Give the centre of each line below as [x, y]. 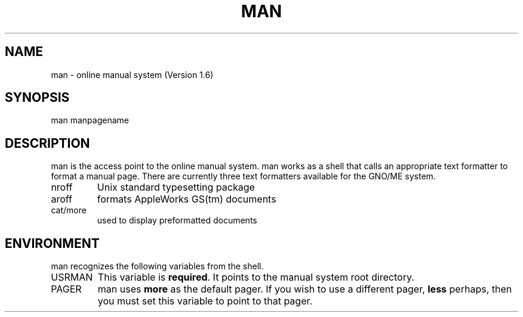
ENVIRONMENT [52, 243]
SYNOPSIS [37, 98]
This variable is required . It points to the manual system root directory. [256, 277]
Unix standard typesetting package [176, 187]
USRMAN [72, 277]
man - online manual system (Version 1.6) [132, 74]
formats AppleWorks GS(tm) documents [187, 199]
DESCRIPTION [47, 143]
